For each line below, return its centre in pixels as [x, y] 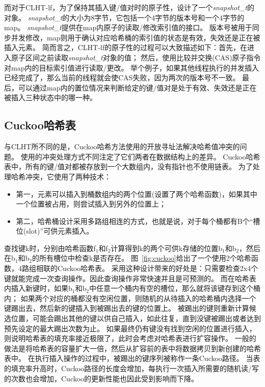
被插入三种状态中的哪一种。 [50, 97]
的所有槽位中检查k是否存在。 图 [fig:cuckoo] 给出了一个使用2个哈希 [141, 258]
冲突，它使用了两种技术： [68, 176]
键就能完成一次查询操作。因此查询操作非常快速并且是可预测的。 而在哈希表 [130, 278]
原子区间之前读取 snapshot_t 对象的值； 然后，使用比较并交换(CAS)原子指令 [136, 57]
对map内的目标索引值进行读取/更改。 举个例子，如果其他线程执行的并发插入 [132, 67]
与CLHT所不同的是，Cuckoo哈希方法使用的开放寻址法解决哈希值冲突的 [122, 146]
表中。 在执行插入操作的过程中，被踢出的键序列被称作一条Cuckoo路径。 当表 [132, 358]
